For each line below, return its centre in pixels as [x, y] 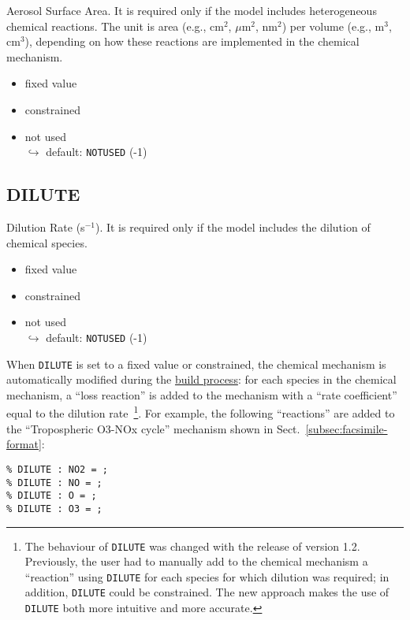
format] [24, 444]
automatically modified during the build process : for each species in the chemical [201, 379]
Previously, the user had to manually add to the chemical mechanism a [196, 561]
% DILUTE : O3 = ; [54, 509]
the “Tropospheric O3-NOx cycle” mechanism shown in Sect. [153, 428]
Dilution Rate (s [46, 227]
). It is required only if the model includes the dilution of [233, 227]
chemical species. [47, 242]
